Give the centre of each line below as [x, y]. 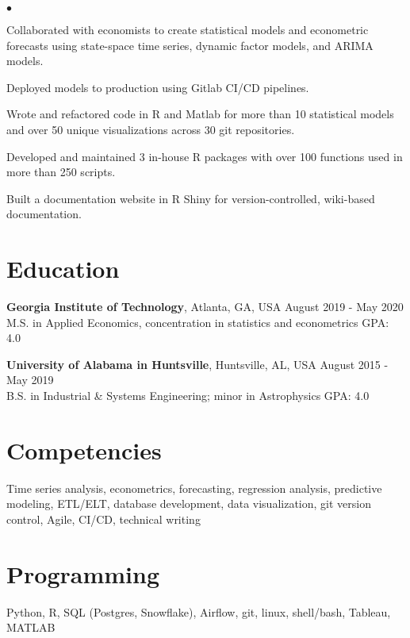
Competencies [84, 450]
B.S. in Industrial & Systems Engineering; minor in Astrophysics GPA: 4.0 [188, 396]
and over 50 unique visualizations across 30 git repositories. [151, 129]
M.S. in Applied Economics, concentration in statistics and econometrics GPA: [198, 322]
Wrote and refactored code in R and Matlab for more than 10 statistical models [200, 114]
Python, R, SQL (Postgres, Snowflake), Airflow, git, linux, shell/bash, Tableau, [199, 611]
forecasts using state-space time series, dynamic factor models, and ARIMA [190, 45]
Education [63, 269]
